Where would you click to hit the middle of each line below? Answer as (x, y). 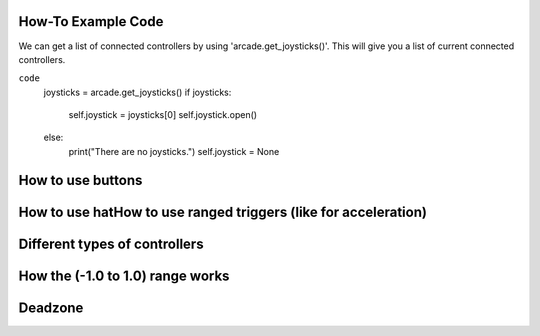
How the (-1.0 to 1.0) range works (124, 275)
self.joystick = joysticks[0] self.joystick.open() (163, 115)
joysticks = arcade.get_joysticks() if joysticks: (137, 92)
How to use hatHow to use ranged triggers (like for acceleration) (222, 211)
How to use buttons (80, 180)
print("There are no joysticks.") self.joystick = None (174, 151)
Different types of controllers (111, 243)
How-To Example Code (91, 21)
